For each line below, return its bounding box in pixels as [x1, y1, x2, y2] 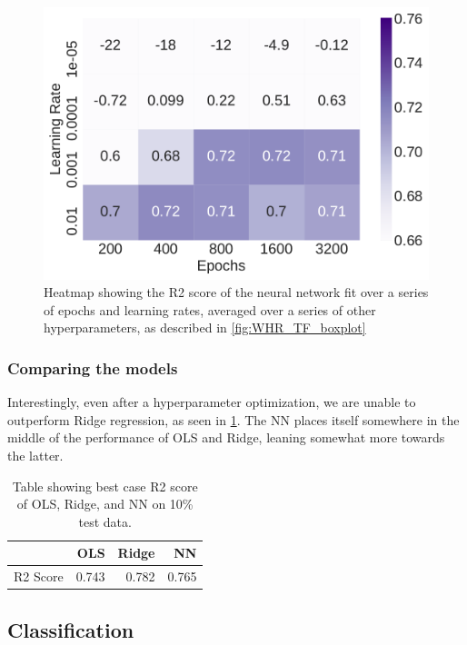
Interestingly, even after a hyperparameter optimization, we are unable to [7, 392, 416, 412]
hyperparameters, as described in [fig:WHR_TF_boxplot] [44, 318, 366, 337]
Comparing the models [7, 356, 178, 379]
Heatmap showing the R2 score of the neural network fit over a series [44, 283, 429, 302]
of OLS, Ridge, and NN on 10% [16, 494, 194, 513]
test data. [78, 511, 132, 531]
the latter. [7, 445, 64, 464]
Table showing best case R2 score [12, 476, 198, 495]
